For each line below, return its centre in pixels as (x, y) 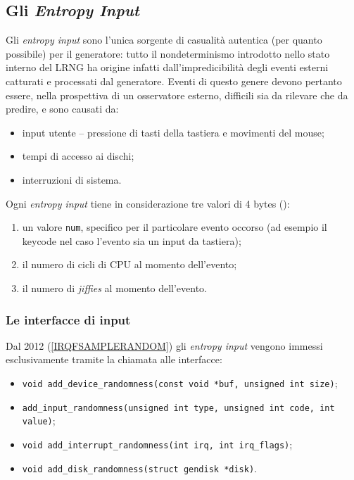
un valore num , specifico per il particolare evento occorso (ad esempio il (175, 227)
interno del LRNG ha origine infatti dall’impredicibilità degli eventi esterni (167, 67)
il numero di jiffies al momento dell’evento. (115, 288)
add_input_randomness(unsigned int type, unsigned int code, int (178, 408)
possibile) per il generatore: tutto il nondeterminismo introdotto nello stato (168, 53)
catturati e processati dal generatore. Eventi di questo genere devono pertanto (174, 81)
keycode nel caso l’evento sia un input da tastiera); (132, 240)
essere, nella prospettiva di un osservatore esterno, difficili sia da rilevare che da (177, 95)
